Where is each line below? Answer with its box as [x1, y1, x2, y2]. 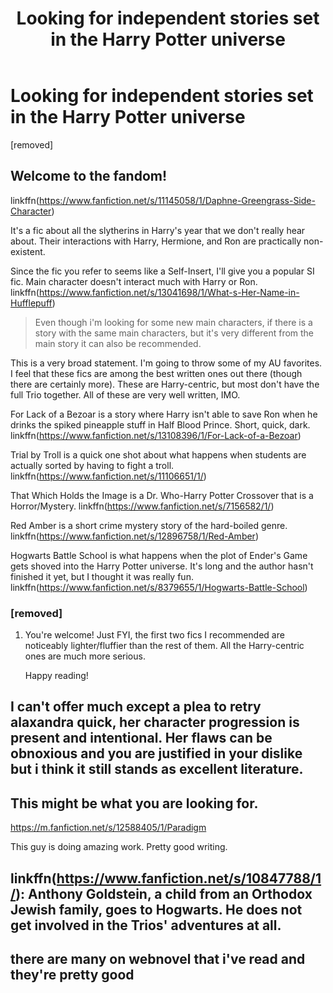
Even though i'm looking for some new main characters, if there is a [34, 316, 313, 328]
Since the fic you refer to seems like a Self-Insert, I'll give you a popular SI [10, 265, 315, 277]
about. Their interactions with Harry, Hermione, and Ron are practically [10, 235, 302, 247]
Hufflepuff [10, 297, 53, 309]
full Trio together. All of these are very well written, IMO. [10, 388, 241, 401]
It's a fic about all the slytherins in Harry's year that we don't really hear [10, 224, 306, 236]
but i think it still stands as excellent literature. [10, 761, 304, 778]
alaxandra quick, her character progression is [10, 714, 300, 731]
